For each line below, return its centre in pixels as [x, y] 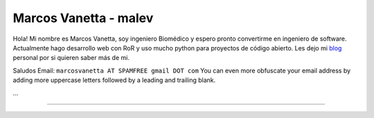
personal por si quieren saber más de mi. [71, 58]
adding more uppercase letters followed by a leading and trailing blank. [114, 80]
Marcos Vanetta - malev [83, 18]
